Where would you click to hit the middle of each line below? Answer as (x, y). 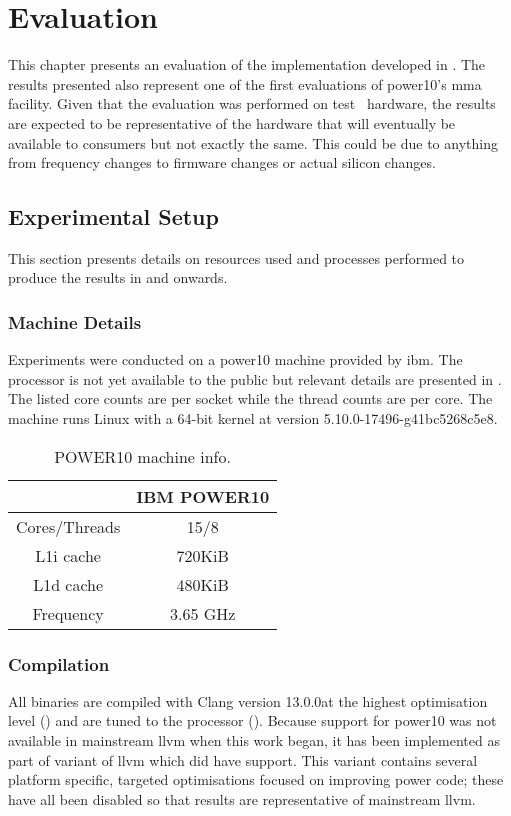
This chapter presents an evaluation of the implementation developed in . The (247, 64)
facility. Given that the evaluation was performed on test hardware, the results (252, 103)
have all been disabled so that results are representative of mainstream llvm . (242, 798)
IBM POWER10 (203, 496)
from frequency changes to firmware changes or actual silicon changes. (222, 162)
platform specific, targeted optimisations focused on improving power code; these (256, 779)
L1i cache (68, 555)
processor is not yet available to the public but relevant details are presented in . (255, 378)
